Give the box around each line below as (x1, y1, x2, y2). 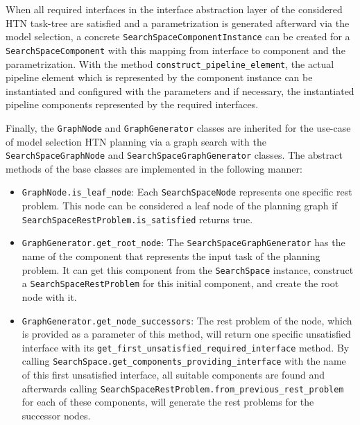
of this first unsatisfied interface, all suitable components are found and (22, 367, 325, 382)
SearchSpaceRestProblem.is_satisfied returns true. (22, 211, 253, 226)
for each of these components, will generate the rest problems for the (22, 394, 314, 409)
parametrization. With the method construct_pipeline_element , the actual (6, 56, 334, 71)
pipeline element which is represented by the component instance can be (6, 70, 313, 85)
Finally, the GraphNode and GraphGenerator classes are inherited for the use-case (6, 120, 351, 135)
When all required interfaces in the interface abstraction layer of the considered (6, 2, 343, 16)
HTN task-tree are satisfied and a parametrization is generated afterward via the (6, 15, 350, 30)
